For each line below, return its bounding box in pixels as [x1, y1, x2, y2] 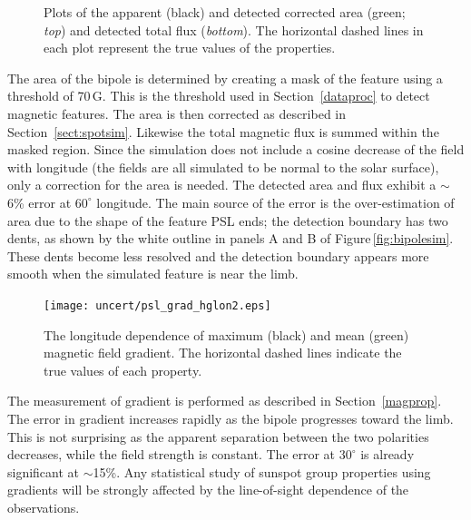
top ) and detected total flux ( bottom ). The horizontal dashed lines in [44, 20, 424, 39]
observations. [7, 497, 80, 516]
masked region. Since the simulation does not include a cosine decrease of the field [7, 140, 465, 159]
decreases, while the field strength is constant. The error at [7, 445, 336, 464]
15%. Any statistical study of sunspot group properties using [93, 462, 431, 481]
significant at [7, 462, 80, 481]
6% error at [7, 192, 72, 211]
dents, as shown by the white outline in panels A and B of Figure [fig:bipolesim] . [7, 229, 454, 248]
